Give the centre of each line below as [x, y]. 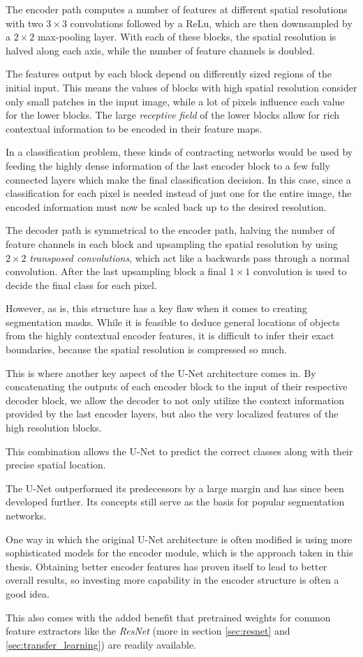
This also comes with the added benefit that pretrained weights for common [168, 617]
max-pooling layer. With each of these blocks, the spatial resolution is [187, 37]
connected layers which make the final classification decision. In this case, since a [178, 179]
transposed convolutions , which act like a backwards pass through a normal [190, 257]
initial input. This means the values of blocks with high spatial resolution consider [181, 87]
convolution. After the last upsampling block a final [116, 271]
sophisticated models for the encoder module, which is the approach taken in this [179, 553]
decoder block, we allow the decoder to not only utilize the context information [175, 400]
